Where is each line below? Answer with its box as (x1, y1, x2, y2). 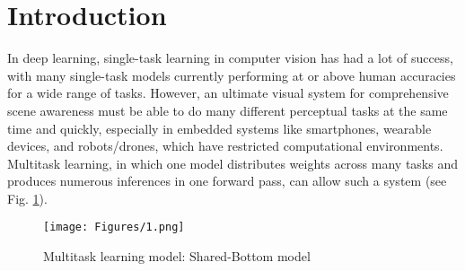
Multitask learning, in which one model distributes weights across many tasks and (7, 153, 459, 172)
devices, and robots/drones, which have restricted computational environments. (7, 136, 443, 155)
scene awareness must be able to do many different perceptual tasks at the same (7, 101, 448, 119)
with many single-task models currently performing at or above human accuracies (7, 66, 456, 84)
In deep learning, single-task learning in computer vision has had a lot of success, (7, 48, 453, 67)
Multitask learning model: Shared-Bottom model (43, 247, 311, 266)
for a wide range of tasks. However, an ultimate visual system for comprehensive (7, 83, 449, 102)
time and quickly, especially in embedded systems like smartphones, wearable (7, 118, 432, 137)
